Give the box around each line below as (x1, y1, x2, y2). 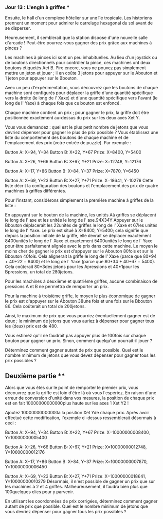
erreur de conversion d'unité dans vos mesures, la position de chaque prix (5, 395, 154, 401)
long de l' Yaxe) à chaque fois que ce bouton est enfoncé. (5, 100, 121, 106)
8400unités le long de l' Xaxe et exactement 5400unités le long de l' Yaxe (5, 238, 153, 244)
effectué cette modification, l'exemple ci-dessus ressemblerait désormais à (5, 415, 157, 421)
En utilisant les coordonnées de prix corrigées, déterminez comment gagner (5, 499, 158, 504)
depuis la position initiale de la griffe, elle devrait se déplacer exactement (5, 233, 152, 239)
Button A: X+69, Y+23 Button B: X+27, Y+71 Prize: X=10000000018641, (5, 473, 146, 479)
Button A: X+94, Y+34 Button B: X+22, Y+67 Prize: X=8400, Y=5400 (5, 149, 142, 155)
